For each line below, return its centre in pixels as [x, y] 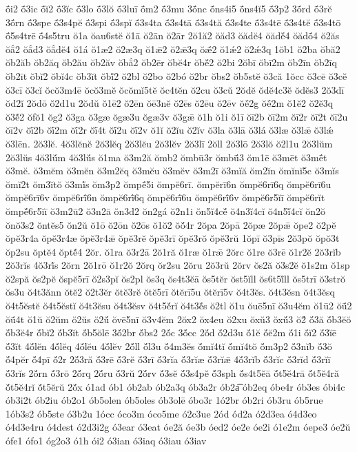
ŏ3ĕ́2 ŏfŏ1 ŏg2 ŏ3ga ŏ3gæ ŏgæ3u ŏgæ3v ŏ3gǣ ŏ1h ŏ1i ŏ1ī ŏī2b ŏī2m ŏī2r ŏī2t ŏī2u [177, 116]
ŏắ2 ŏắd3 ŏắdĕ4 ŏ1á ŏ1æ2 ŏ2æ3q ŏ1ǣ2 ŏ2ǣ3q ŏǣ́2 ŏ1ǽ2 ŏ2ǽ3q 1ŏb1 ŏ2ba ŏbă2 [173, 49]
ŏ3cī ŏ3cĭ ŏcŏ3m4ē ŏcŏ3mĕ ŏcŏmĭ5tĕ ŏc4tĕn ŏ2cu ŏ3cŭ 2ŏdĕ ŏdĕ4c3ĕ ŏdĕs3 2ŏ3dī [175, 89]
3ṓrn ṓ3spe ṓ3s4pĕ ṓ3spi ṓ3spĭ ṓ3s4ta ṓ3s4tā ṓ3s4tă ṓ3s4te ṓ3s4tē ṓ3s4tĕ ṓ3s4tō [173, 22]
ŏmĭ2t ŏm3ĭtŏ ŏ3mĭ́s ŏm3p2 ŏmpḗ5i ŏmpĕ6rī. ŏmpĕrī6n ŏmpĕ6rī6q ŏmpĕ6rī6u [169, 184]
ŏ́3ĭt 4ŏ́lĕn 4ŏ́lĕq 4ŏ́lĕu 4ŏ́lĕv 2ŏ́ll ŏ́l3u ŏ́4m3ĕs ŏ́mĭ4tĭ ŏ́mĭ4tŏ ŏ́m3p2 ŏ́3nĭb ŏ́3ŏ [169, 346]
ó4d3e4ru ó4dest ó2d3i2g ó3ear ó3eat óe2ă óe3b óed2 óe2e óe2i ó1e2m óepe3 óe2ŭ [178, 427]
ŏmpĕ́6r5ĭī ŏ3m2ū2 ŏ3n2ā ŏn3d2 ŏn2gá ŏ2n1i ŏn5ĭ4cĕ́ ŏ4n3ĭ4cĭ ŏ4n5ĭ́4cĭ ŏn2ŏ [166, 210]
